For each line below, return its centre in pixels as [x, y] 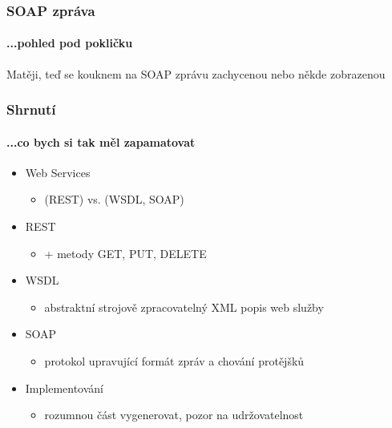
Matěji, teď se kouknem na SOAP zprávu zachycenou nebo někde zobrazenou [196, 73]
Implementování [65, 388]
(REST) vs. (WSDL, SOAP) [114, 199]
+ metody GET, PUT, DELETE [125, 253]
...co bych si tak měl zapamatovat [101, 141]
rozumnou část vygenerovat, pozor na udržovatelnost [174, 415]
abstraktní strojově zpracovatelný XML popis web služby [184, 307]
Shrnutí [31, 109]
